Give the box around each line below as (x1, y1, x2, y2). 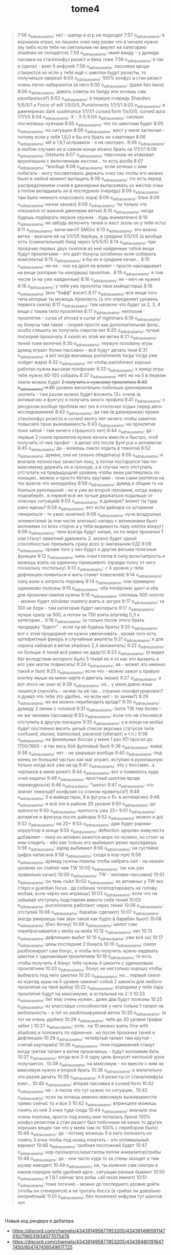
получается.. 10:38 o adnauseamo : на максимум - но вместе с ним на (17, 1060, 164, 1068)
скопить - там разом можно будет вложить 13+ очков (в (17, 391, 141, 397)
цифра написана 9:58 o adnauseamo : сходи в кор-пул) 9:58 (17, 852, 141, 859)
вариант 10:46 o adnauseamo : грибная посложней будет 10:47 (17, 1142, 147, 1149)
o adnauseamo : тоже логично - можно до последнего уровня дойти (17, 1181, 160, 1188)
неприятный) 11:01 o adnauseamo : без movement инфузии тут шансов (17, 1193, 162, 1200)
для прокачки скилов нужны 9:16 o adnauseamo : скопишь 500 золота (17, 592, 164, 599)
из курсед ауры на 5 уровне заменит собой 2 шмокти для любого (17, 979, 162, 985)
